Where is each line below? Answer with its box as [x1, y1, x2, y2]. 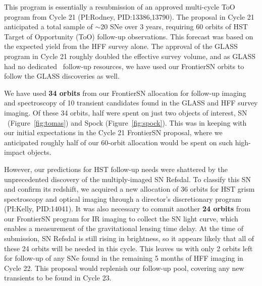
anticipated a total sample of [4, 21, 93, 32]
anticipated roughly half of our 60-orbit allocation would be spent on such [4, 137, 233, 147]
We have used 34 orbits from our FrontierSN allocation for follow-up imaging [4, 87, 246, 98]
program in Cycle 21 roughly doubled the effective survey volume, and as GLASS [4, 50, 255, 61]
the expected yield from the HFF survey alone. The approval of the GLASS [4, 41, 238, 51]
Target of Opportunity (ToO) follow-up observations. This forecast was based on [4, 31, 253, 41]
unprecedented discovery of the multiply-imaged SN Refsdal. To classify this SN [4, 174, 251, 184]
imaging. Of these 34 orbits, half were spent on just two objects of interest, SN [4, 107, 247, 118]
